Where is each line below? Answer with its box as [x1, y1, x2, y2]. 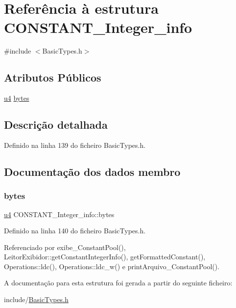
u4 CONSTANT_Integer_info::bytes [4, 209, 115, 219]
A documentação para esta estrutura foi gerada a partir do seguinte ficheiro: [4, 278, 233, 288]
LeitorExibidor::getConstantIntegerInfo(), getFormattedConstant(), [4, 252, 206, 262]
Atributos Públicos [4, 70, 101, 85]
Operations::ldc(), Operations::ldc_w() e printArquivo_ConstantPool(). [4, 261, 220, 271]
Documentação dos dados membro [4, 164, 181, 179]
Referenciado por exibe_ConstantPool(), [4, 242, 126, 252]
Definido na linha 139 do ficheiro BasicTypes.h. [4, 140, 146, 150]
